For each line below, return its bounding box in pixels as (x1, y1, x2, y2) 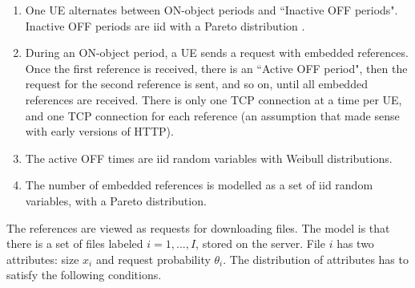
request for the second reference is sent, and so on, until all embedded (25, 75, 368, 92)
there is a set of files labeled (6, 235, 143, 252)
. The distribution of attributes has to (223, 250, 409, 267)
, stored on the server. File (195, 235, 325, 252)
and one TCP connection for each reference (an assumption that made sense (25, 107, 400, 124)
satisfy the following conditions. (6, 266, 162, 283)
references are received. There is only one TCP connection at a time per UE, (25, 91, 402, 107)
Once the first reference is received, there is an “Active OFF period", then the (25, 59, 408, 76)
